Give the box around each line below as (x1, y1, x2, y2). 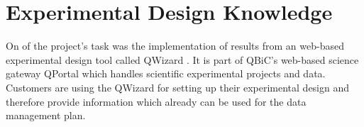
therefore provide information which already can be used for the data (6, 94, 307, 109)
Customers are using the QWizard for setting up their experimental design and (6, 79, 350, 94)
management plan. (6, 108, 86, 123)
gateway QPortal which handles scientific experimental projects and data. (6, 66, 326, 81)
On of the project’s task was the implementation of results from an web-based (6, 38, 344, 53)
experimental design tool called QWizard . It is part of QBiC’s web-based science (6, 52, 359, 67)
